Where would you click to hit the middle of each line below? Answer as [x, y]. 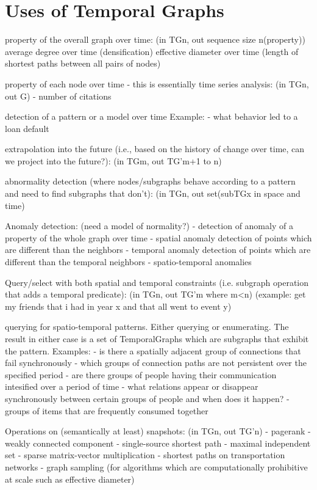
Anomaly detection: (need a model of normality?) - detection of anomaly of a [149, 226]
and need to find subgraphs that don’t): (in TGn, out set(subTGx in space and [153, 193]
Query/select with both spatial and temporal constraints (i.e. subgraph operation [157, 282]
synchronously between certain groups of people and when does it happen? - [147, 398]
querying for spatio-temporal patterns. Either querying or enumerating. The [147, 327]
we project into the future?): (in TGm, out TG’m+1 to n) [113, 160]
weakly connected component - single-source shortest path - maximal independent [158, 443]
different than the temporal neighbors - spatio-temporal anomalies [128, 262]
